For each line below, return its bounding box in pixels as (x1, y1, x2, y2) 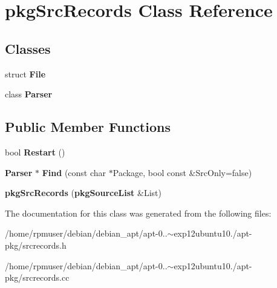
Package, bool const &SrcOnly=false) (112, 166, 252, 178)
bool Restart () (5, 145, 65, 158)
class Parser (5, 88, 53, 100)
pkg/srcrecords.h (5, 238, 67, 251)
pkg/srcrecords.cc (5, 271, 70, 284)
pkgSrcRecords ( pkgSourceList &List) (5, 186, 161, 199)
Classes (5, 39, 51, 57)
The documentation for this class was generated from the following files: (5, 206, 272, 219)
